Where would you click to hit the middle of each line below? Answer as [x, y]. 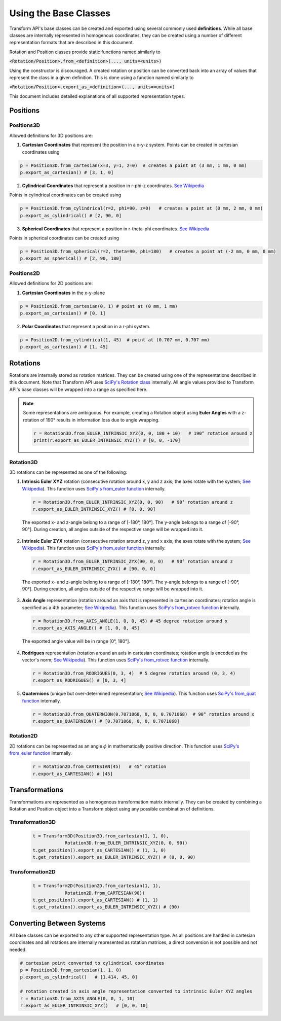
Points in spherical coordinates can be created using [64, 238]
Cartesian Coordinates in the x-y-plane [64, 293]
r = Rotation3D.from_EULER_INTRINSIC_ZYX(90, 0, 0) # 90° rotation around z [133, 561]
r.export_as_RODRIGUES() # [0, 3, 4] [79, 680]
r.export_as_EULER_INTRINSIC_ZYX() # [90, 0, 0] [94, 569]
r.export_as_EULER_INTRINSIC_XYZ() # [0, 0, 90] [94, 509]
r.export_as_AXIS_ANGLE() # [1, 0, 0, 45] [86, 628]
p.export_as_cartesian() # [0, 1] [63, 313]
